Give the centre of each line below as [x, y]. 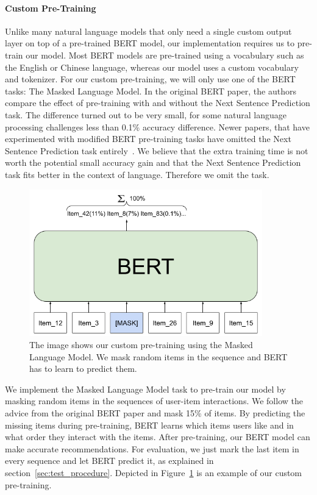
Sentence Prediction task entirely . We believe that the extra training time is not [157, 150]
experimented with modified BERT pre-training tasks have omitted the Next [148, 139]
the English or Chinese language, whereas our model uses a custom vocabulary [152, 67]
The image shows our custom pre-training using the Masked [141, 344]
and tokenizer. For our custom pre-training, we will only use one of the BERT [150, 79]
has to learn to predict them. [83, 369]
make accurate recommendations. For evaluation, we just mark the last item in [152, 448]
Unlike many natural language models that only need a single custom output [148, 31]
